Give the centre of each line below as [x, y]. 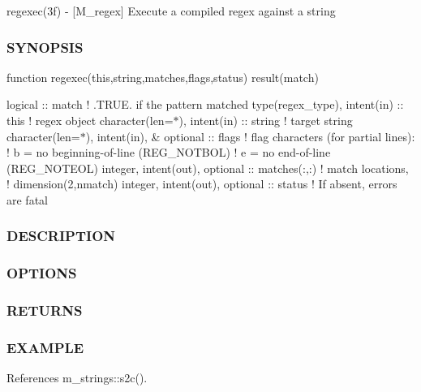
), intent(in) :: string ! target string [266, 120]
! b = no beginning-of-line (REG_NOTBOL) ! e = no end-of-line [169, 152]
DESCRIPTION [61, 236]
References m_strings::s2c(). [77, 378]
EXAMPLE [45, 348]
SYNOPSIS [45, 47]
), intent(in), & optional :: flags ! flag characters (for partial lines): [250, 136]
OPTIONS [42, 273]
